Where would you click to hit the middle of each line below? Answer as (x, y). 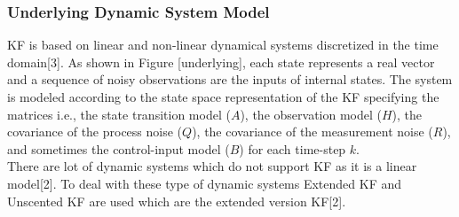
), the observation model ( (311, 114)
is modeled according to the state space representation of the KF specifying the (223, 97)
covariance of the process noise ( (95, 132)
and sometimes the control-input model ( (119, 148)
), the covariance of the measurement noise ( (313, 132)
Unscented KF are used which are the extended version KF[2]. (177, 201)
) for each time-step (293, 148)
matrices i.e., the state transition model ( (119, 114)
